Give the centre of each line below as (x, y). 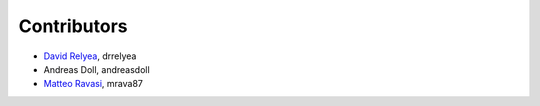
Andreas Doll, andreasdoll (96, 69)
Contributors (73, 26)
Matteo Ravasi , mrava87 (93, 84)
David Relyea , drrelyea (90, 56)
